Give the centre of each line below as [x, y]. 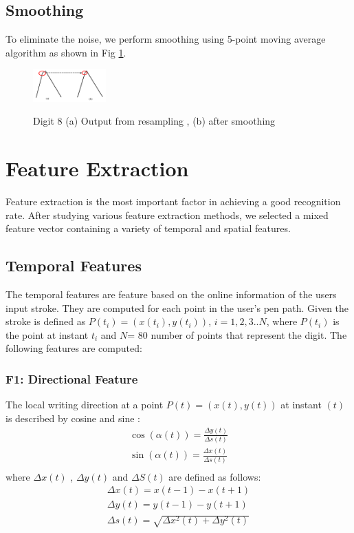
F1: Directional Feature [72, 379]
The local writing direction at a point [85, 405]
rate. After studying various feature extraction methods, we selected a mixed [167, 215]
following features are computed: [74, 348]
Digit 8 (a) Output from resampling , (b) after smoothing [154, 121]
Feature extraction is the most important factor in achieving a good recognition [173, 201]
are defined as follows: [215, 476]
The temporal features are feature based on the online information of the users [171, 294]
